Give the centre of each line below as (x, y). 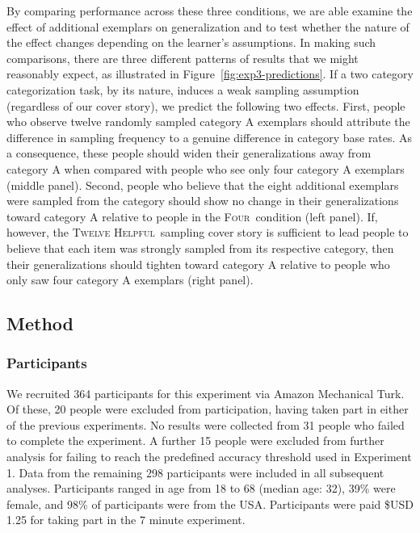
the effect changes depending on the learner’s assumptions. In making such (191, 42)
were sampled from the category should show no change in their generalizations (203, 201)
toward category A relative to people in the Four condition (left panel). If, (192, 216)
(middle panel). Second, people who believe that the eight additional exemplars (203, 185)
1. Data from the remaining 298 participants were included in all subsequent (195, 472)
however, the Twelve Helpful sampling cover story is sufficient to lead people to (208, 232)
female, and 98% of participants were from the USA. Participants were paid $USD (210, 504)
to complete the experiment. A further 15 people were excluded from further (195, 441)
